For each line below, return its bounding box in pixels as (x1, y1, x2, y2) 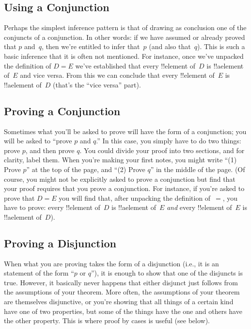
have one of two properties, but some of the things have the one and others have (4, 306, 242, 316)
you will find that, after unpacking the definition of (59, 192, 211, 203)
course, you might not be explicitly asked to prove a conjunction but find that (4, 173, 235, 184)
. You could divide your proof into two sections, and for (79, 145, 245, 155)
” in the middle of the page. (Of (150, 164, 245, 174)
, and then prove (25, 145, 75, 155)
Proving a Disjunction (4, 235, 116, 250)
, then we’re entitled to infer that (41, 41, 140, 52)
